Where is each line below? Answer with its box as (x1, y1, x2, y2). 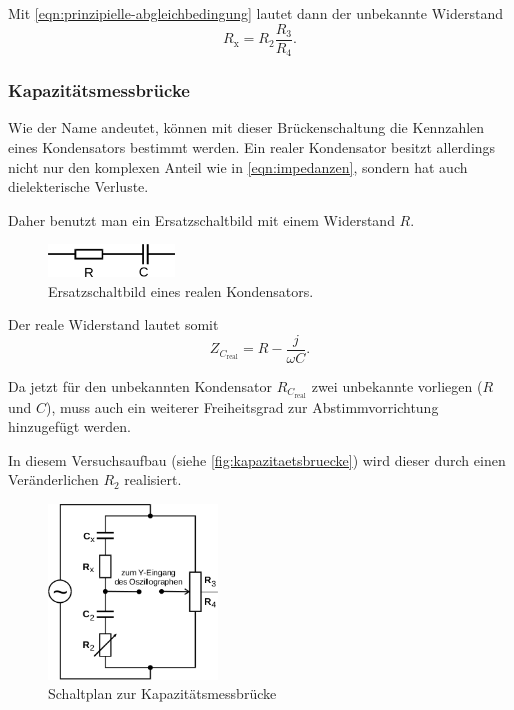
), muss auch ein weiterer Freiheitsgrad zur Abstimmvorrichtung (46, 396, 439, 417)
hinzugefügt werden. (8, 416, 131, 437)
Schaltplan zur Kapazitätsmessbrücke (48, 683, 277, 704)
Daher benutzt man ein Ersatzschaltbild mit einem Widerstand (8, 209, 395, 230)
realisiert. (124, 469, 182, 490)
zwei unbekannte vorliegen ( (311, 375, 483, 396)
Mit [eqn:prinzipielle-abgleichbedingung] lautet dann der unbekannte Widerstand (8, 3, 503, 23)
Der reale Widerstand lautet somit (8, 314, 219, 335)
